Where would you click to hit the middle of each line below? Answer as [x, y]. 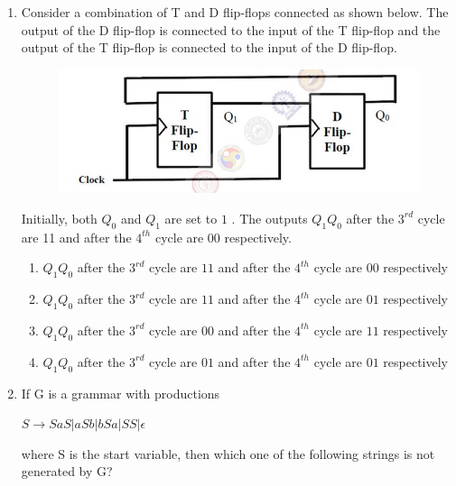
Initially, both [59, 218]
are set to [191, 218]
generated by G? [67, 471]
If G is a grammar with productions [121, 393]
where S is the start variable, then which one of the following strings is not [228, 453]
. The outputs [270, 218]
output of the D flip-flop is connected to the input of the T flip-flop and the [231, 29]
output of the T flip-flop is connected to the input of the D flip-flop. [209, 47]
